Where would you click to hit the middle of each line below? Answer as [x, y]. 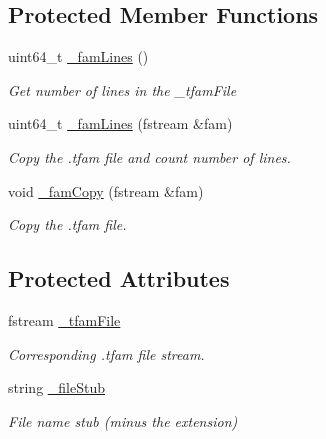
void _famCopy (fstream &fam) [106, 190]
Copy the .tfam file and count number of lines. [149, 156]
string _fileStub [56, 387]
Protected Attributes [119, 278]
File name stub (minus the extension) [123, 420]
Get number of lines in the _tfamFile [122, 89]
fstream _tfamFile [64, 319]
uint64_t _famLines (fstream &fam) [120, 123]
